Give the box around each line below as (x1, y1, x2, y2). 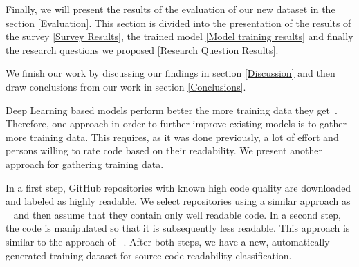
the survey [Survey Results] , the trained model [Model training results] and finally (6, 29, 353, 44)
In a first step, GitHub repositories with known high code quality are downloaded (6, 180, 351, 194)
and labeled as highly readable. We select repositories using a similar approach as (6, 194, 351, 208)
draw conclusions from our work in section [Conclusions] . (6, 79, 246, 93)
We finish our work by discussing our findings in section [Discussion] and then (6, 66, 335, 80)
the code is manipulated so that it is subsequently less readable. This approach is (6, 221, 350, 235)
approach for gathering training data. (6, 156, 164, 171)
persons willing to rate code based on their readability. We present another (6, 143, 322, 158)
